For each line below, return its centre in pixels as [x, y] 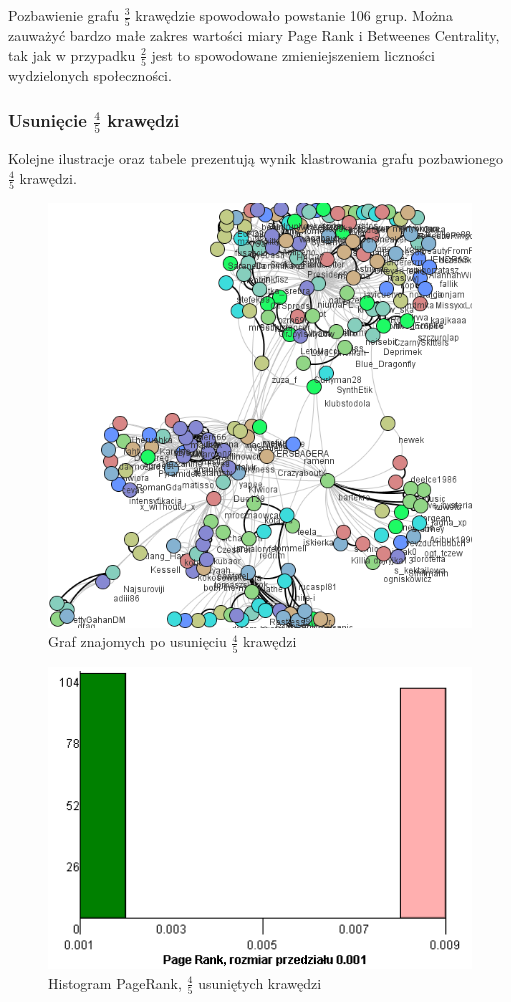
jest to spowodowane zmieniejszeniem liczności [293, 54]
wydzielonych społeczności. [90, 75]
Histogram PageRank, [115, 982]
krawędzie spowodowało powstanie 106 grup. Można [294, 15]
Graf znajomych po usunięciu [137, 641]
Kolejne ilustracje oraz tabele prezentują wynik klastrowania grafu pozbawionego [256, 157]
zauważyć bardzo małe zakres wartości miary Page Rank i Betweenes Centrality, [254, 35]
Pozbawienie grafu [64, 15]
